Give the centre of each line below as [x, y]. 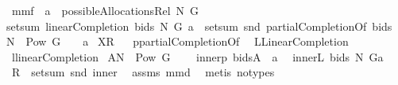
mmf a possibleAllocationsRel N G [105, 10]
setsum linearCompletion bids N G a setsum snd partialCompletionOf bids [199, 26]
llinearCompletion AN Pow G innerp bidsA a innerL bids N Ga [197, 56]
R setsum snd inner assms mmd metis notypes [143, 72]
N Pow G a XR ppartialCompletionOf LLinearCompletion [178, 41]
